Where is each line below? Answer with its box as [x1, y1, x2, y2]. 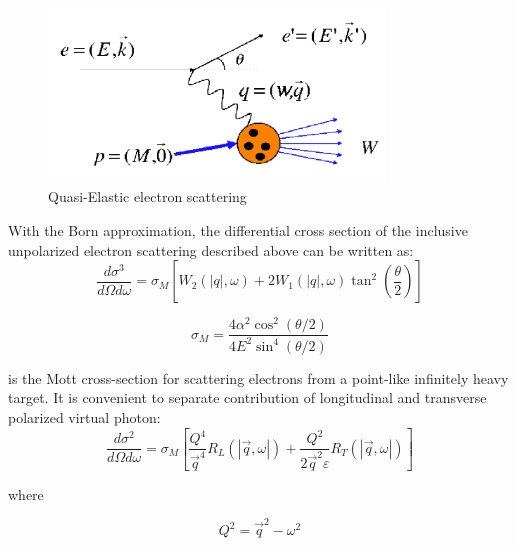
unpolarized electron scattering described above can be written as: [8, 239, 414, 260]
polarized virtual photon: [8, 406, 161, 427]
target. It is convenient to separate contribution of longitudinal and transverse [8, 387, 487, 408]
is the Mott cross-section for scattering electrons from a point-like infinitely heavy [8, 367, 509, 388]
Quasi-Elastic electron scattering [48, 186, 247, 207]
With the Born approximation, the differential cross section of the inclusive [8, 220, 468, 241]
